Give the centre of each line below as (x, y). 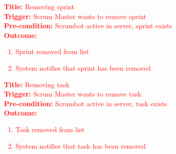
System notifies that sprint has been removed (83, 67)
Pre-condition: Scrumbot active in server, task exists (86, 103)
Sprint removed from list (52, 51)
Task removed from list (50, 129)
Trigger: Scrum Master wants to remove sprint (75, 16)
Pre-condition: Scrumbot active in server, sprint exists (88, 26)
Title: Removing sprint (39, 6)
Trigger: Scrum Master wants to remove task (73, 94)
